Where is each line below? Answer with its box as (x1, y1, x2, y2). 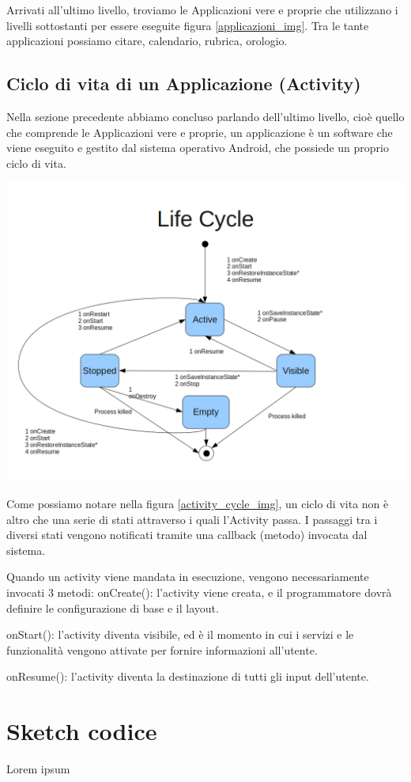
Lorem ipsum (6, 761, 70, 777)
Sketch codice (6, 715, 157, 747)
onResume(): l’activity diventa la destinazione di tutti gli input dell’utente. (6, 668, 369, 685)
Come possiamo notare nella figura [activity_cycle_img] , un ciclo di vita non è (6, 495, 389, 511)
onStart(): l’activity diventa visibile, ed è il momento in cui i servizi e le (6, 626, 354, 643)
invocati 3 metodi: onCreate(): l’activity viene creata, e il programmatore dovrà (6, 583, 392, 600)
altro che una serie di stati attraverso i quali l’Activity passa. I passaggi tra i (6, 511, 378, 527)
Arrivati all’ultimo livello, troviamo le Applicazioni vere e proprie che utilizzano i (6, 2, 398, 17)
